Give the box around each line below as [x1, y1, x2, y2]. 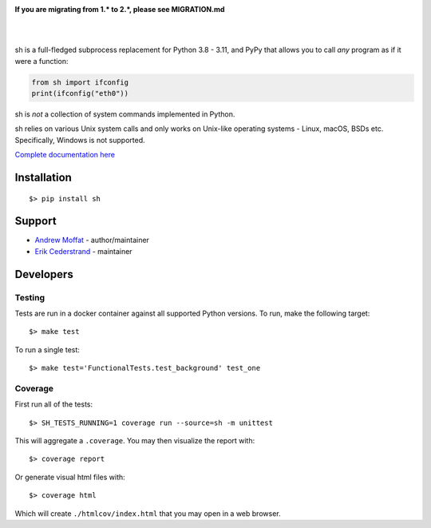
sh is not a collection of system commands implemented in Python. [14, 109, 235, 119]
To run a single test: [14, 344, 80, 355]
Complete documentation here [14, 150, 116, 160]
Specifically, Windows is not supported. [14, 135, 145, 145]
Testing [14, 292, 45, 303]
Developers [14, 268, 73, 281]
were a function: [14, 56, 69, 66]
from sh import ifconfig [31, 77, 129, 87]
